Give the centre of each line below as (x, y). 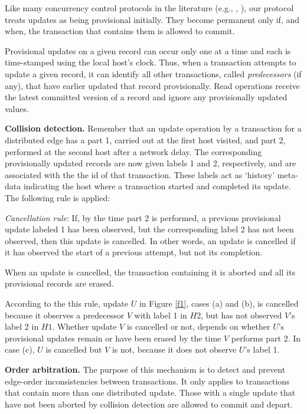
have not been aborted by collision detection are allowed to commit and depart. (149, 404)
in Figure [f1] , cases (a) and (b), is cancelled (219, 303)
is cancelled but (74, 349)
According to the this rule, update (67, 303)
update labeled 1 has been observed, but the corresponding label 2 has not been (149, 229)
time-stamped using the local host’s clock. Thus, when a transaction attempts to (151, 62)
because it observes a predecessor (65, 315)
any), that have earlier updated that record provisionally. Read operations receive (152, 85)
